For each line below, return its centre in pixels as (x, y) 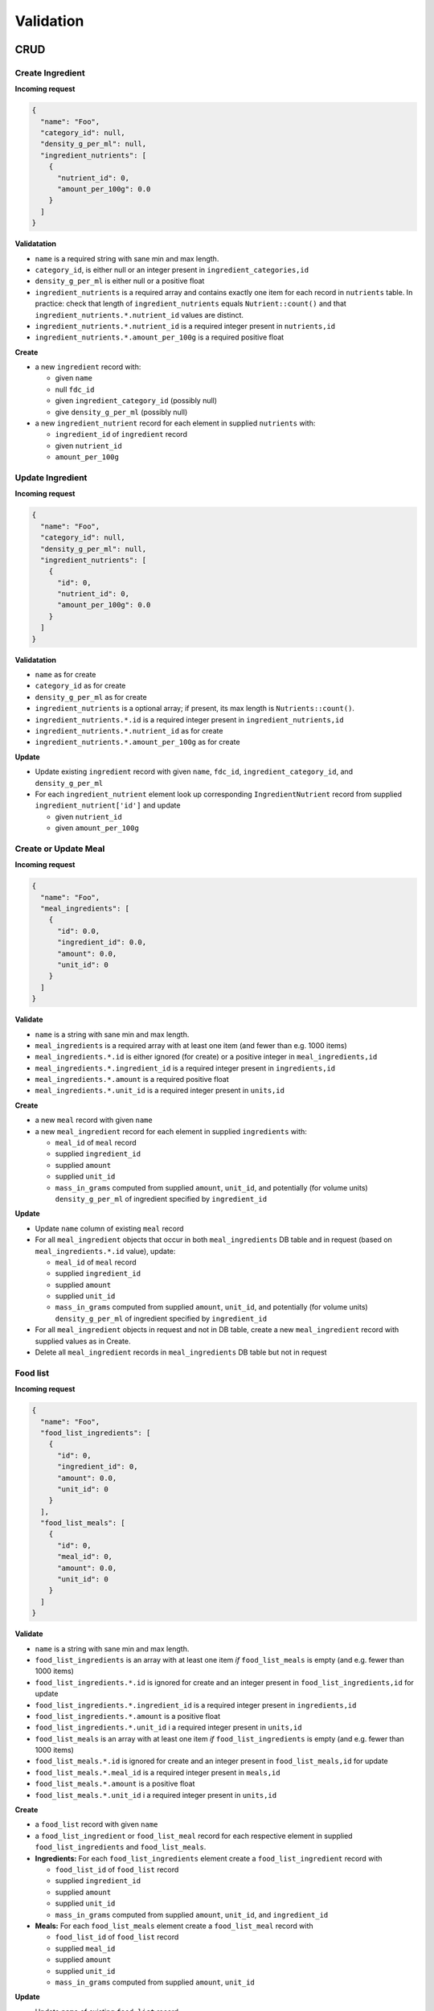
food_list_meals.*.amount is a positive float (115, 1784)
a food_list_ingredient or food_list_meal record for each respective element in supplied (194, 1836)
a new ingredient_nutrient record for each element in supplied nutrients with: (175, 423)
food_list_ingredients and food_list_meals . (121, 1847)
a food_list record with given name (96, 1824)
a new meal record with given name (94, 1120)
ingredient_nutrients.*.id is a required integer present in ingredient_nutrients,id (190, 719)
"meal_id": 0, (85, 1557)
